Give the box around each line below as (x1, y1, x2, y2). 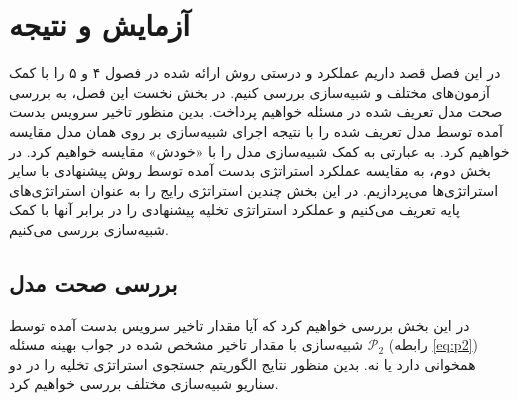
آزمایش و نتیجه (9, 4, 191, 45)
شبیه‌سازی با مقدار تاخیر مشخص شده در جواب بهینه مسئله (9, 334, 364, 355)
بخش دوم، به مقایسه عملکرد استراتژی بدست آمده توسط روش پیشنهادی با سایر (9, 160, 491, 181)
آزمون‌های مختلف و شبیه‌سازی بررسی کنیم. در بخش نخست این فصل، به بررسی (9, 81, 490, 102)
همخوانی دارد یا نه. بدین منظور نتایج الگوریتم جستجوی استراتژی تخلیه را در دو (9, 353, 476, 374)
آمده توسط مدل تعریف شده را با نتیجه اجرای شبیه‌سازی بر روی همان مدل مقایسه (9, 120, 503, 141)
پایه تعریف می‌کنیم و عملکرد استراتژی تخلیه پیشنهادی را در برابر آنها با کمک (9, 199, 460, 220)
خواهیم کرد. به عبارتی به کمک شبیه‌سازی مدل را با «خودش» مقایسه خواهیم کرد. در (9, 140, 510, 161)
